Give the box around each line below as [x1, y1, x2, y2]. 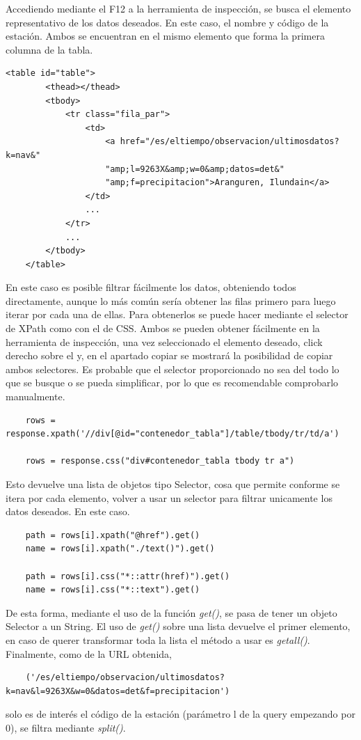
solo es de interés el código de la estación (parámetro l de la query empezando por [6, 707, 355, 721]
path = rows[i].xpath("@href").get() [25, 530, 200, 540]
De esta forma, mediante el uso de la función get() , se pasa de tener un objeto [6, 605, 337, 620]
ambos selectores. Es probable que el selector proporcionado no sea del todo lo [6, 361, 339, 376]
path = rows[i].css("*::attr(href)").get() [25, 571, 230, 581]
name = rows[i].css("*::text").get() [25, 585, 200, 595]
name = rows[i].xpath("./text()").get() [25, 544, 215, 554]
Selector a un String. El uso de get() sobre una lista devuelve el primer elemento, [6, 619, 351, 633]
